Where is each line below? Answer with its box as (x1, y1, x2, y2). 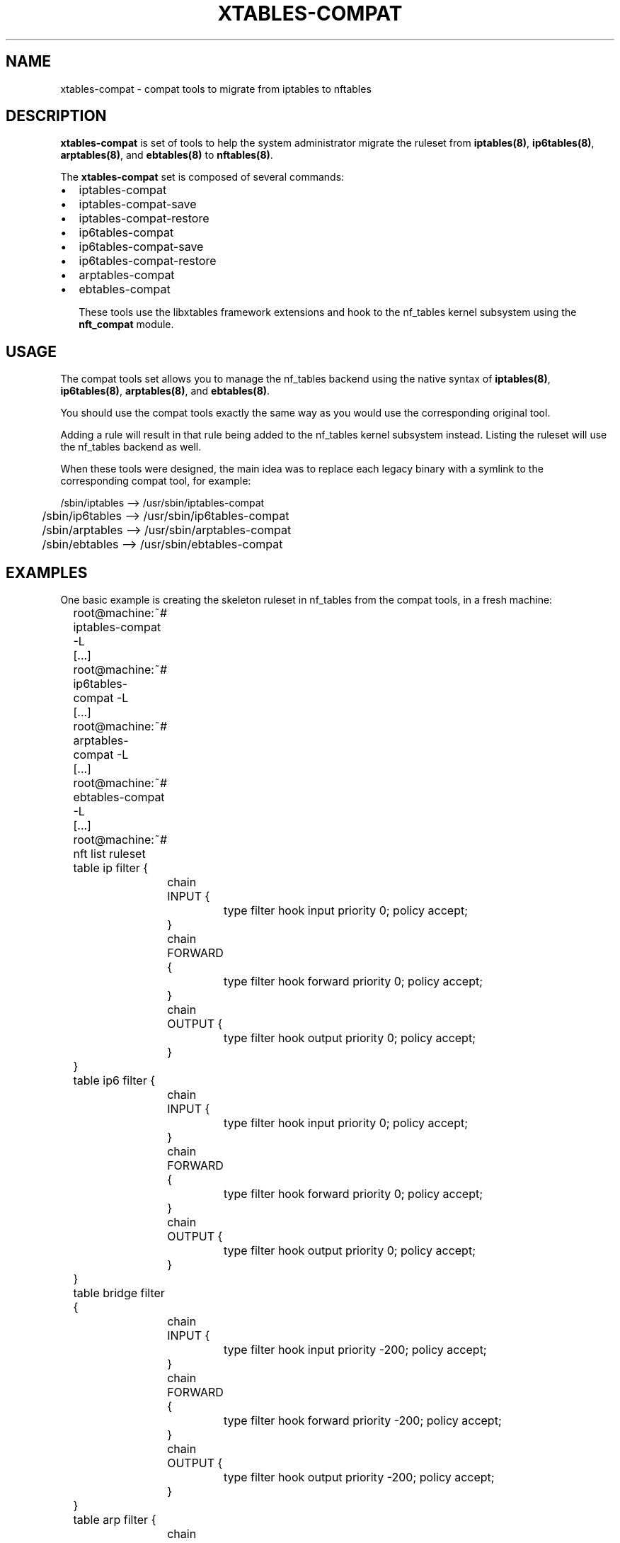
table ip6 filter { (73, 1073, 155, 1088)
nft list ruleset (73, 847, 146, 861)
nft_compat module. (79, 318, 174, 331)
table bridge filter (73, 1286, 165, 1301)
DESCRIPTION (6, 107, 107, 125)
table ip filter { (73, 861, 149, 876)
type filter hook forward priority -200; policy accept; (223, 1413, 502, 1428)
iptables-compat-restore (79, 211, 209, 226)
